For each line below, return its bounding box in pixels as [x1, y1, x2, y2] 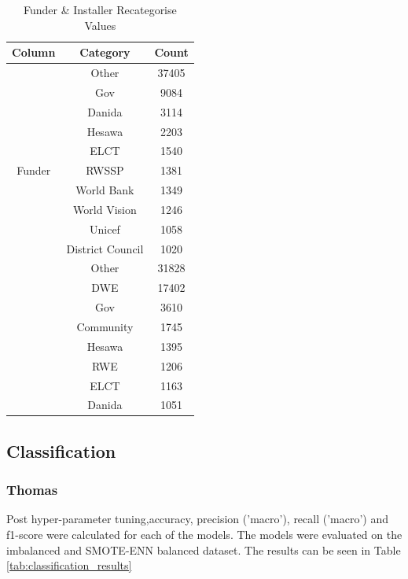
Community [76, 319, 134, 334]
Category [79, 44, 130, 61]
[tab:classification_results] [6, 557, 132, 573]
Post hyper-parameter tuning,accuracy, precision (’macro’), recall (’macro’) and [6, 511, 389, 527]
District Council [66, 240, 144, 256]
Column [12, 44, 56, 61]
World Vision [73, 201, 137, 217]
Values [84, 17, 116, 33]
